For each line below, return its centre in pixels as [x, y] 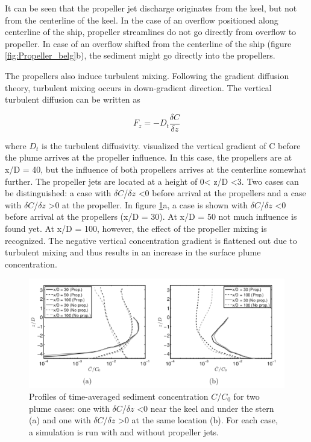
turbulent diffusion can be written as [73, 99]
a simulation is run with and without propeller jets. [124, 431]
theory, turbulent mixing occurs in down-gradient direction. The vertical [138, 87]
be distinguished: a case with [58, 193]
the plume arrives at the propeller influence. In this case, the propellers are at [149, 157]
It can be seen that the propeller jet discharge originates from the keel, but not [151, 8]
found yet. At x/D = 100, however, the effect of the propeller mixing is [136, 228]
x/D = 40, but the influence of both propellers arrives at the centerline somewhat [155, 169]
